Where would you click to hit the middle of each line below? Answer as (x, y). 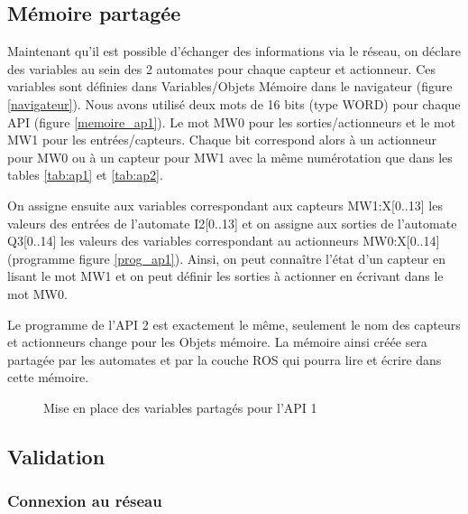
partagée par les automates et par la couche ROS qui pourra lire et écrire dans (225, 359)
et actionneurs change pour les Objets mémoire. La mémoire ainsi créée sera (217, 342)
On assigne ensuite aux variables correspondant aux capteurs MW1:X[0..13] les (225, 205)
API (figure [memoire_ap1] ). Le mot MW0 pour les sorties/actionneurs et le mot (232, 121)
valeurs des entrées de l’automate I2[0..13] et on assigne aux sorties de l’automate (232, 223)
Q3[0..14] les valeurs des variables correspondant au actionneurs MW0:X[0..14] (224, 241)
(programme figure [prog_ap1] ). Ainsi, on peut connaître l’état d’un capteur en (227, 258)
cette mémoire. (48, 377)
